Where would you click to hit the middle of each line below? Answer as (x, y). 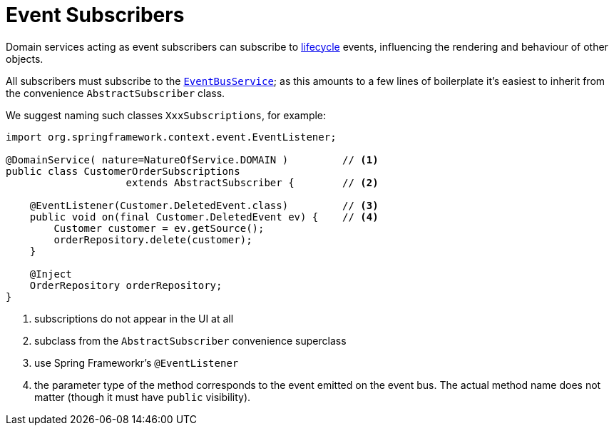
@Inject (51, 274)
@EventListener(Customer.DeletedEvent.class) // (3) (204, 205)
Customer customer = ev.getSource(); (159, 228)
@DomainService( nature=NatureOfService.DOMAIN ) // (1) (192, 159)
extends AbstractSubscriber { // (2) (252, 182)
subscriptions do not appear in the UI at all (134, 318)
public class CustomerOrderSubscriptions (123, 171)
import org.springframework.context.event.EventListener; (171, 137)
